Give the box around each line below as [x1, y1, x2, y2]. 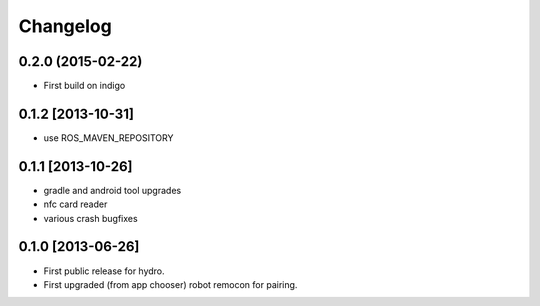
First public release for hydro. [43, 265, 165, 277]
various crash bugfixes [43, 212, 139, 224]
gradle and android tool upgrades [43, 184, 182, 196]
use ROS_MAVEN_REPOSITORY [43, 131, 174, 144]
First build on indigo [43, 80, 126, 92]
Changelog [18, 15, 112, 37]
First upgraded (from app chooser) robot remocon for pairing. [43, 278, 298, 290]
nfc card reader [43, 198, 108, 210]
